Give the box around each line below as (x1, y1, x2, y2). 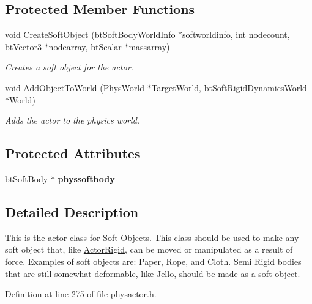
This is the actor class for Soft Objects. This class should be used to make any (5, 231, 299, 243)
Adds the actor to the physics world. (5, 114, 140, 127)
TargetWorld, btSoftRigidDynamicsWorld (151, 81, 307, 94)
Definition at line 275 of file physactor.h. (5, 287, 157, 300)
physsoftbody (58, 172, 115, 185)
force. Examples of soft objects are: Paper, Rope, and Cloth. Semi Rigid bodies (5, 254, 302, 267)
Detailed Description (5, 202, 139, 221)
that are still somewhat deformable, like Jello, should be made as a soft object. (5, 267, 300, 280)
